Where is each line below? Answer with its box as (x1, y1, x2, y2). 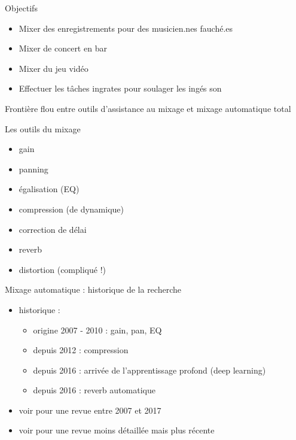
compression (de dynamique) (19, 202, 124, 215)
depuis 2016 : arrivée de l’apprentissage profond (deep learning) (33, 363, 266, 376)
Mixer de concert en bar (19, 42, 107, 54)
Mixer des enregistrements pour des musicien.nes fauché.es (19, 22, 233, 34)
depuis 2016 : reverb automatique (33, 384, 155, 396)
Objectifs (5, 2, 38, 14)
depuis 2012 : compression (33, 344, 129, 356)
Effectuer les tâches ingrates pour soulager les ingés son (19, 82, 222, 95)
